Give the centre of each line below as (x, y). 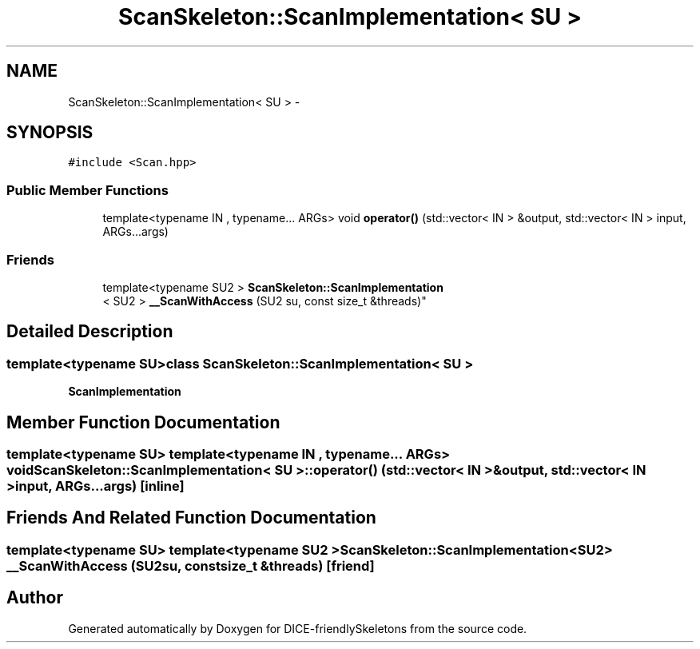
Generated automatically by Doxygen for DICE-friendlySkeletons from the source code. (298, 628)
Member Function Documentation (143, 422)
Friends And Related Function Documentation (191, 518)
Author (35, 598)
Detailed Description (90, 332)
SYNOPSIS (50, 133)
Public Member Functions (87, 190)
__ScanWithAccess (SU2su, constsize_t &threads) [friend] (191, 565)
